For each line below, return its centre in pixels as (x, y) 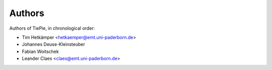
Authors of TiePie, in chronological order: (52, 28)
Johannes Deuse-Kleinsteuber (53, 44)
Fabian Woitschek (40, 51)
